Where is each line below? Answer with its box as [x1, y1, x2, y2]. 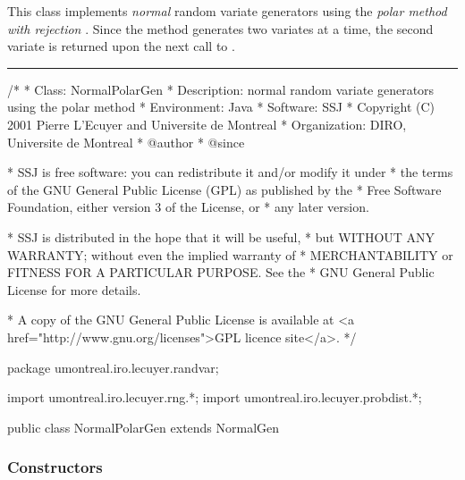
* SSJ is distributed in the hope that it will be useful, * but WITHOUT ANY [7, 227, 435, 246]
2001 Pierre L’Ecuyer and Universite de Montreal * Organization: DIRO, [7, 114, 407, 133]
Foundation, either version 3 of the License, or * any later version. [7, 198, 369, 216]
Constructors [7, 456, 103, 478]
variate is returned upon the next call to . [7, 37, 235, 55]
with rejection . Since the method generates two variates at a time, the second [7, 19, 434, 38]
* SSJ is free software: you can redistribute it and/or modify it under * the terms [7, 163, 453, 181]
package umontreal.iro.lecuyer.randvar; [7, 358, 219, 376]
